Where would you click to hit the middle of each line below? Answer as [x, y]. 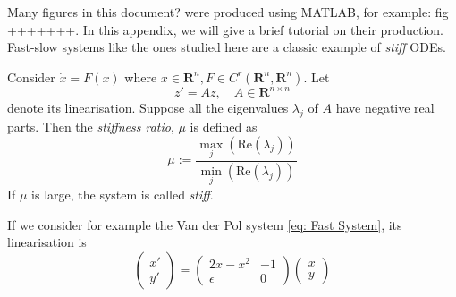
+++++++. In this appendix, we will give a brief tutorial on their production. [225, 29]
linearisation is [47, 242]
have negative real [385, 108]
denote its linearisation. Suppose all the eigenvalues [148, 108]
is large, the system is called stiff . [122, 194]
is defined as [224, 127]
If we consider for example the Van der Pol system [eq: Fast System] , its [205, 224]
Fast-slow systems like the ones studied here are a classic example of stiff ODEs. [227, 47]
